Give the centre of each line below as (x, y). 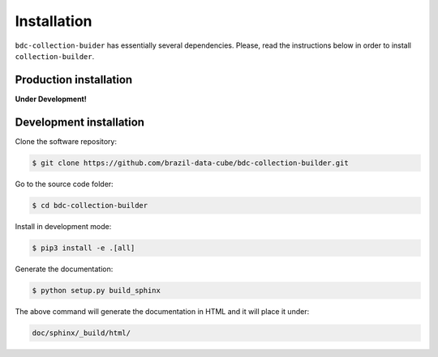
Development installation (80, 122)
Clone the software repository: (66, 141)
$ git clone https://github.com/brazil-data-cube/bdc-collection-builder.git (190, 163)
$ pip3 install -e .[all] (84, 248)
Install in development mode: (63, 226)
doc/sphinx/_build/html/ (82, 333)
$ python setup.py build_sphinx (97, 290)
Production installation (74, 80)
